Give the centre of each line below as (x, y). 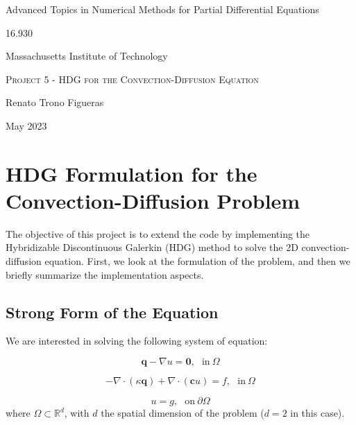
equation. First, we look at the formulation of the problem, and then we (197, 261)
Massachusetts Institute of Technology (87, 56)
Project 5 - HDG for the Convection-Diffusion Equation (132, 79)
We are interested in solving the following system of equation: (137, 341)
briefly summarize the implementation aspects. (105, 274)
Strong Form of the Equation (112, 312)
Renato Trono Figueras (55, 102)
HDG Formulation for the (132, 173)
